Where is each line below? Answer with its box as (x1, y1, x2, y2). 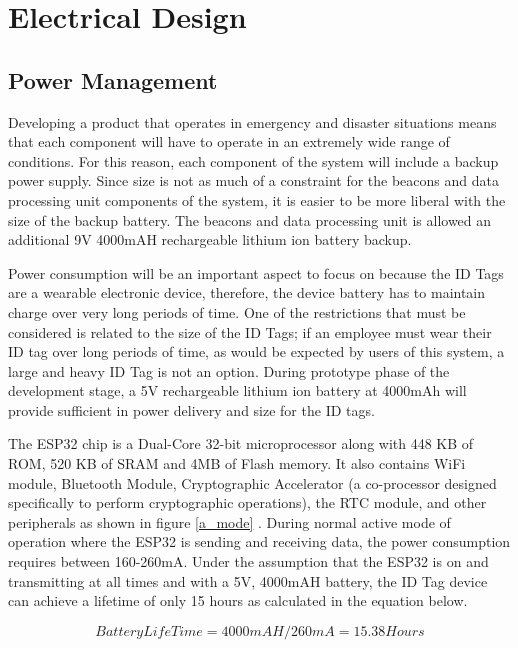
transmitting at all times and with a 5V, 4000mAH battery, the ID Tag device (8, 570, 488, 591)
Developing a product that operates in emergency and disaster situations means (8, 111, 497, 132)
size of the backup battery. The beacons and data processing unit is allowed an (8, 209, 492, 230)
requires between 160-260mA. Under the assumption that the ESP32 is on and (8, 551, 489, 572)
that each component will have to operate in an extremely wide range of (8, 131, 450, 152)
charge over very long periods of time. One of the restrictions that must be (8, 301, 466, 322)
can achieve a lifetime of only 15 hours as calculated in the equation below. (8, 590, 468, 611)
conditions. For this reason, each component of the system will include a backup (8, 150, 499, 171)
